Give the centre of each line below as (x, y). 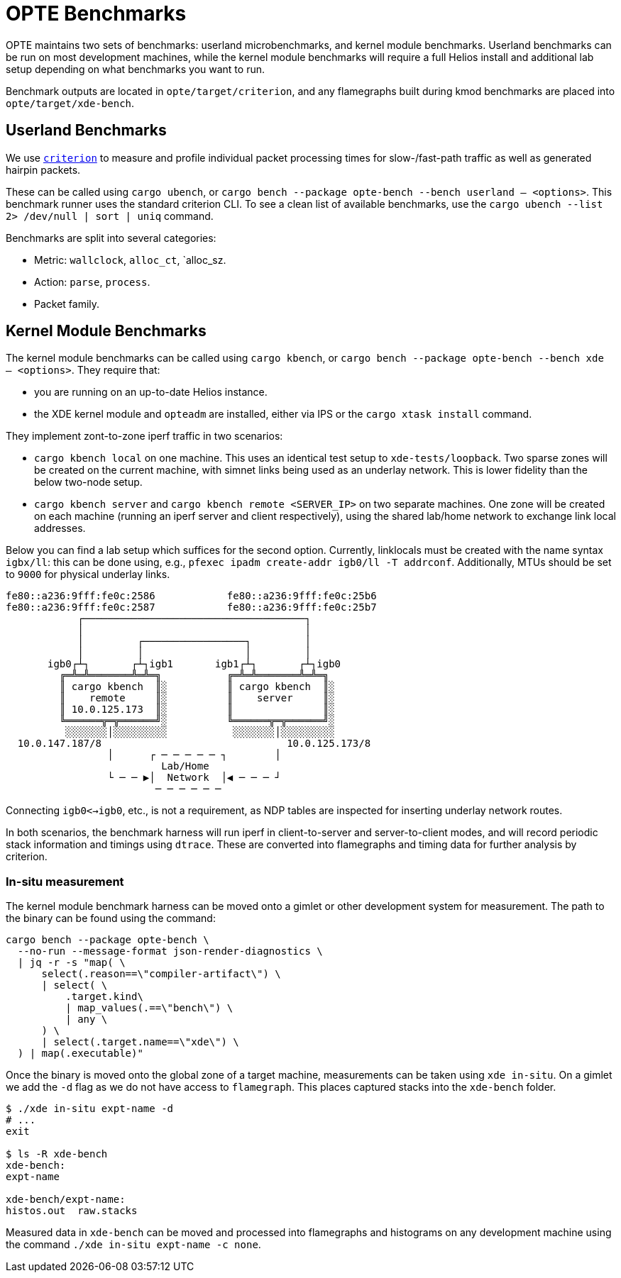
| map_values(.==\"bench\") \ (149, 1008)
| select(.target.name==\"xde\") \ (140, 1042)
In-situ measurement (65, 881)
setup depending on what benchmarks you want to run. (135, 69)
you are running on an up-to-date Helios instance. (151, 392)
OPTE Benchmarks (96, 13)
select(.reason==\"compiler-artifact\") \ (161, 974)
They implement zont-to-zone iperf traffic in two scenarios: (144, 436)
